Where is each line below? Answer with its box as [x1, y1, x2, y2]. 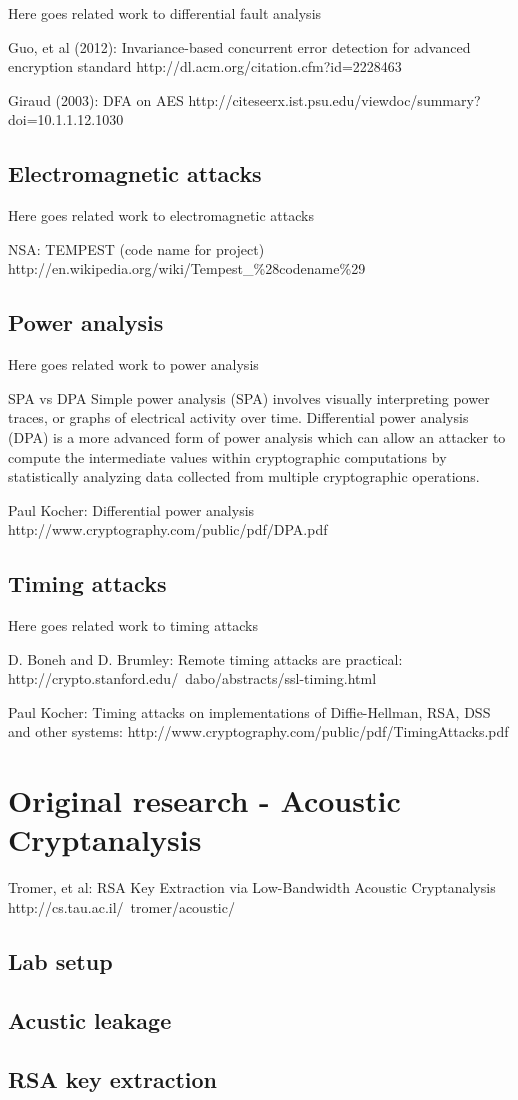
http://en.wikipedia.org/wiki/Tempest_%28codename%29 [8, 258, 366, 279]
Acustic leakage [8, 1004, 172, 1035]
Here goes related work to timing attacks [8, 615, 258, 636]
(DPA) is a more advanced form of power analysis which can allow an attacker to [8, 426, 506, 447]
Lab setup [8, 945, 113, 976]
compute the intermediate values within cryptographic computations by [8, 446, 447, 467]
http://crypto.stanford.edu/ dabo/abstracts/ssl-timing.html [8, 668, 377, 689]
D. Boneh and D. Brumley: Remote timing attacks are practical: [8, 648, 403, 669]
